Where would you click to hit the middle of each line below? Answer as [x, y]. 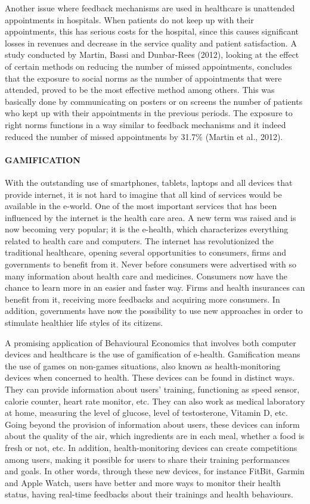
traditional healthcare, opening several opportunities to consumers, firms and [145, 252]
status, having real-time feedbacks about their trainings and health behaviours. [149, 494]
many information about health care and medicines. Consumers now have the [146, 276]
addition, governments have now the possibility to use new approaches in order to [154, 311]
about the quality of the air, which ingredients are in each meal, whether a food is [155, 436]
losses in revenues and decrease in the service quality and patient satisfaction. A [151, 43]
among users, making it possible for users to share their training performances [148, 459]
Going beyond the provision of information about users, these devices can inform [152, 424]
